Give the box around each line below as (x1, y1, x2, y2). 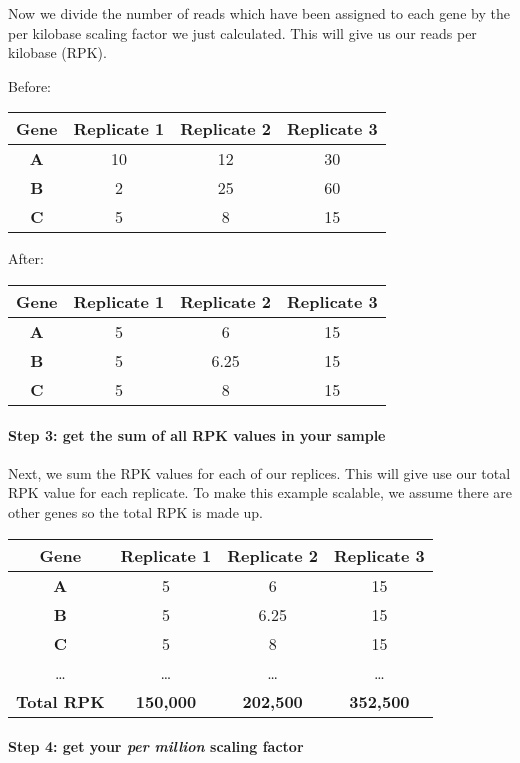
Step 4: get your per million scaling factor (8, 736, 304, 757)
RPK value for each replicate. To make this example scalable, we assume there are (8, 482, 512, 503)
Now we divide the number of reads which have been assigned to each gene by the (8, 3, 510, 23)
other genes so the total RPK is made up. (8, 501, 263, 522)
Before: (8, 75, 52, 96)
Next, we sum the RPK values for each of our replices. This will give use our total (8, 462, 511, 483)
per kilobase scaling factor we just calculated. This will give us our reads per (8, 22, 477, 43)
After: (8, 248, 44, 269)
